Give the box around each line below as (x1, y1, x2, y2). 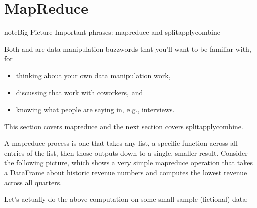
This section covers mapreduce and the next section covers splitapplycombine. (4, 121, 243, 131)
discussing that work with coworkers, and (16, 87, 143, 97)
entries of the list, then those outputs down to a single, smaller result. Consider (4, 147, 248, 158)
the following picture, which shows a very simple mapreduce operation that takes (4, 157, 253, 168)
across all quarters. (4, 177, 62, 187)
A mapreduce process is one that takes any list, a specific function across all (4, 138, 238, 148)
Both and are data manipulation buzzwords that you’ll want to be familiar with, (4, 43, 251, 54)
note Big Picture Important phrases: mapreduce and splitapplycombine (4, 27, 220, 37)
